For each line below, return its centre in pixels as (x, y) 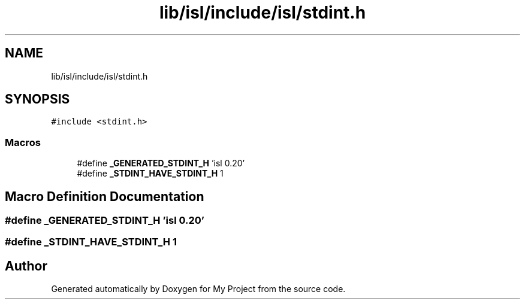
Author (26, 266)
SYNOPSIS (37, 99)
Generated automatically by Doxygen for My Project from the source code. (198, 289)
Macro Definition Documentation (105, 196)
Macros (23, 142)
